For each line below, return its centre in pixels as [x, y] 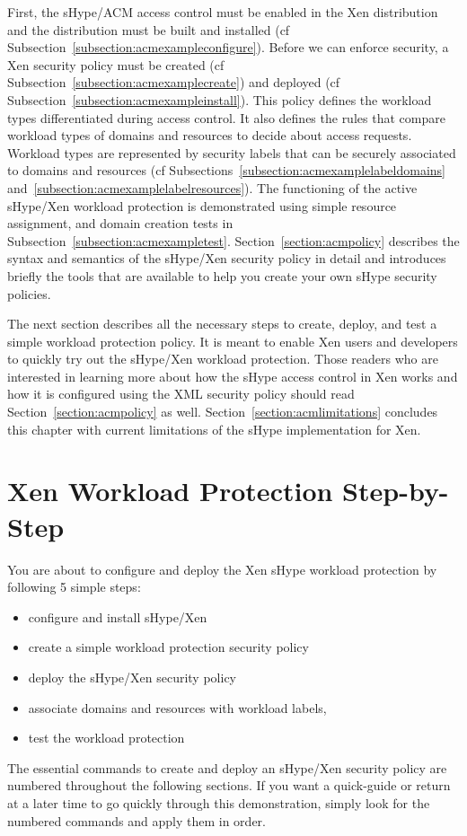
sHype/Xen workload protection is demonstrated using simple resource [202, 205]
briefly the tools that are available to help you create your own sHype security [222, 275]
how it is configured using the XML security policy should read [181, 394]
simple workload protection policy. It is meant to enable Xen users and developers [233, 341]
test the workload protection [106, 738]
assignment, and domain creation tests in [120, 223]
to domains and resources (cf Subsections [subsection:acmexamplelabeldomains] [226, 170]
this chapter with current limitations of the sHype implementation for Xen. [214, 429]
